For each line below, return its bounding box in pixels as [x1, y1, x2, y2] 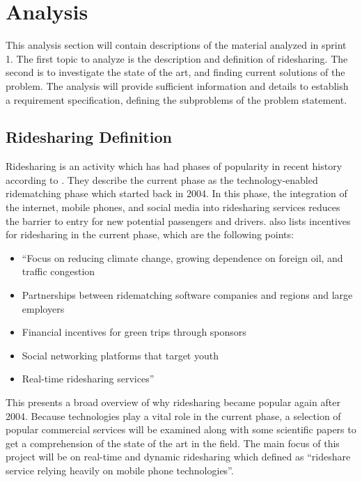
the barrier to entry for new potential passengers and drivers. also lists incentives [6, 213, 351, 228]
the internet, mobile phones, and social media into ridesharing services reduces [6, 200, 340, 215]
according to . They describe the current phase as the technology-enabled [6, 172, 318, 187]
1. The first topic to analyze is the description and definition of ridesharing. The [6, 51, 348, 65]
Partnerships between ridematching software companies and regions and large [22, 288, 353, 302]
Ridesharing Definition [6, 126, 172, 148]
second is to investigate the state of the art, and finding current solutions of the [6, 65, 345, 79]
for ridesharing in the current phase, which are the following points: [6, 227, 294, 242]
